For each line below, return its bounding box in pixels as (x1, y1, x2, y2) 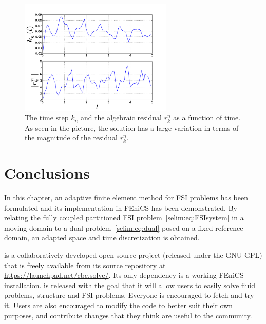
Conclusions (4, 163, 90, 184)
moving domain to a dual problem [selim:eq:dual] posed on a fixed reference (4, 222, 243, 233)
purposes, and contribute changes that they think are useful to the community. (4, 310, 252, 320)
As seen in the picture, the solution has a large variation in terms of (25, 122, 239, 133)
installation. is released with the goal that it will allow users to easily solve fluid (4, 279, 256, 290)
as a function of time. (173, 112, 241, 123)
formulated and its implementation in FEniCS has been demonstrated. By (4, 202, 237, 213)
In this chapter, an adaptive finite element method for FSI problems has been (4, 192, 248, 202)
